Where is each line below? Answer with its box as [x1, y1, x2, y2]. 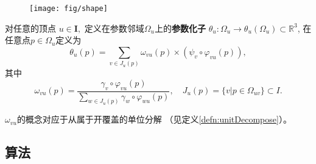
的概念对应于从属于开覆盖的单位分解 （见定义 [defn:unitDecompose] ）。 [16, 113, 292, 126]
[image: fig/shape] [29, 4, 108, 13]
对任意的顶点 [5, 21, 56, 34]
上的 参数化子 [155, 21, 206, 34]
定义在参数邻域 [84, 21, 144, 34]
